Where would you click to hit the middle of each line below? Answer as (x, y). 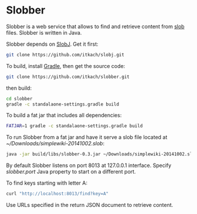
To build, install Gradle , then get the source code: (66, 66)
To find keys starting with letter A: (47, 183)
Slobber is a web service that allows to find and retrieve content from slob (95, 26)
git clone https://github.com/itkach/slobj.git (65, 55)
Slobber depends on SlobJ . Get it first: (52, 44)
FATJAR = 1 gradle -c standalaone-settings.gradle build (74, 126)
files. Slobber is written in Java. (44, 32)
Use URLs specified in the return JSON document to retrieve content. (90, 205)
